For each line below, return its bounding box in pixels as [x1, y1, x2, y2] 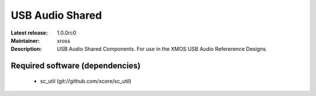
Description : [11, 46, 42, 53]
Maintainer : [11, 37, 40, 44]
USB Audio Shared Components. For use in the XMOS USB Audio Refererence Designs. [57, 46, 267, 53]
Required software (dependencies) [11, 61, 141, 71]
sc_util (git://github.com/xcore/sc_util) [40, 77, 132, 84]
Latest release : [11, 29, 48, 36]
